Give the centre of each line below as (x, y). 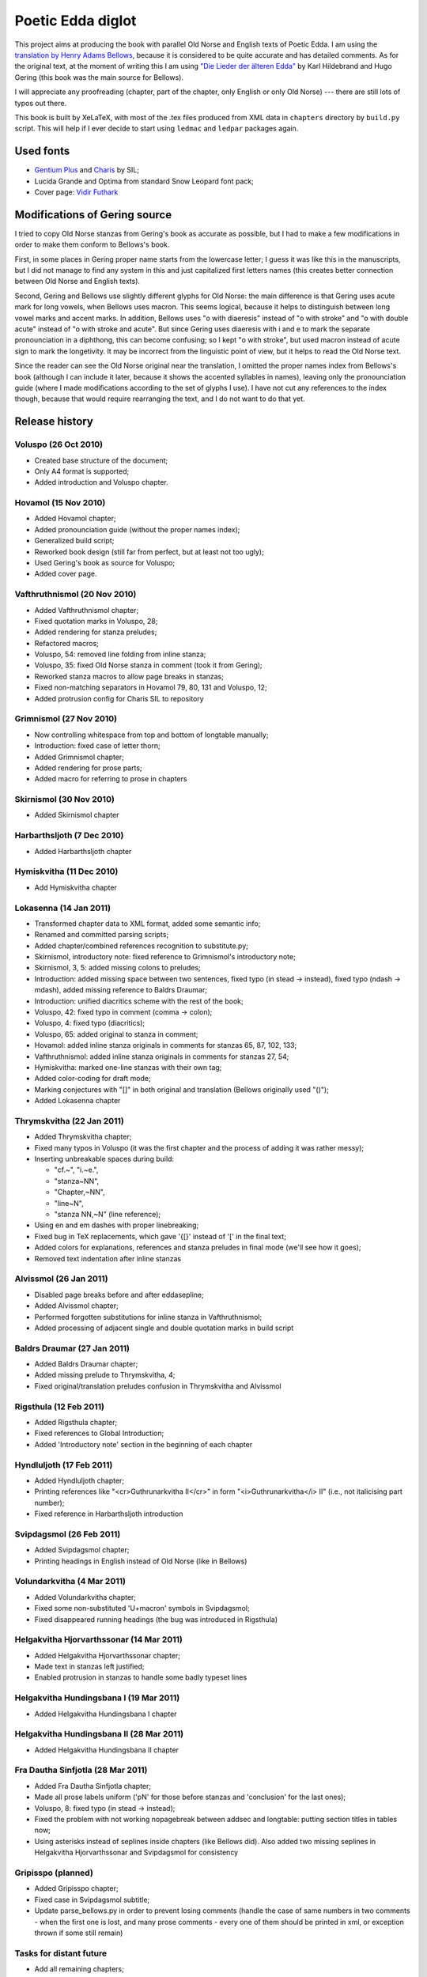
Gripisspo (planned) (54, 1873)
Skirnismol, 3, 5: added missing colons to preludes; (117, 968)
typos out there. (41, 103)
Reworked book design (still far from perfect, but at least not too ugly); (149, 552)
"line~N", (69, 1203)
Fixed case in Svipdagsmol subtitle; (92, 1900)
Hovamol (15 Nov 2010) (60, 503)
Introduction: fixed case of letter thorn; (98, 746)
